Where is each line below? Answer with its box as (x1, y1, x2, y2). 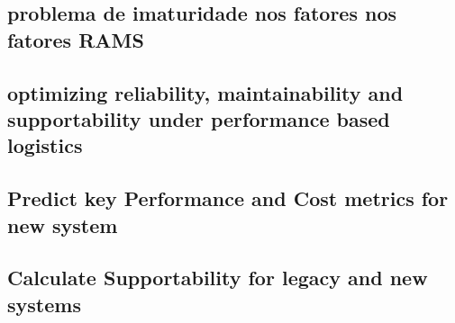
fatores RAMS (7, 25, 144, 53)
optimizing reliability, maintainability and (7, 78, 404, 106)
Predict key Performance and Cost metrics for (7, 184, 449, 212)
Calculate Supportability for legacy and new (7, 264, 428, 292)
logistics (7, 131, 83, 159)
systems (7, 290, 81, 318)
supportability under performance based (7, 104, 390, 132)
